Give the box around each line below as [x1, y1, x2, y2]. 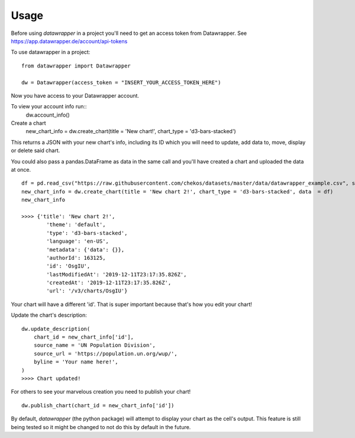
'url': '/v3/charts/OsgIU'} [46, 288, 128, 294]
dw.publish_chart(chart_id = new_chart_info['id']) [21, 402, 175, 408]
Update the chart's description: [11, 311, 87, 319]
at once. [11, 166, 31, 173]
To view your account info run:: [11, 103, 87, 110]
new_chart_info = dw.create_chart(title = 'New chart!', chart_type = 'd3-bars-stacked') [25, 128, 236, 135]
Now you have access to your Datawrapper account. [11, 92, 139, 99]
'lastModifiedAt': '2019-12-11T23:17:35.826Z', [46, 271, 187, 278]
